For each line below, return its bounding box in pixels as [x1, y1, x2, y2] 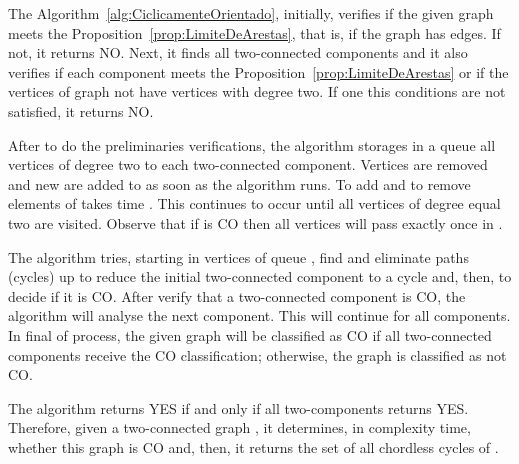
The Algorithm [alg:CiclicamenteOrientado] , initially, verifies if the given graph [8, 3, 494, 23]
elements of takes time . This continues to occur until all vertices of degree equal [8, 193, 501, 214]
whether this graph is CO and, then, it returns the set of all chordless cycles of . [8, 436, 499, 457]
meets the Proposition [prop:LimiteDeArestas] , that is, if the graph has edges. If [8, 22, 501, 43]
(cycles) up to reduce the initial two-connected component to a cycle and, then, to [8, 266, 512, 287]
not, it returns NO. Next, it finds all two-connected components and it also [8, 42, 468, 63]
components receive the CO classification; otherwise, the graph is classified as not [8, 344, 507, 365]
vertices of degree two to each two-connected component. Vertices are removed [8, 154, 488, 175]
